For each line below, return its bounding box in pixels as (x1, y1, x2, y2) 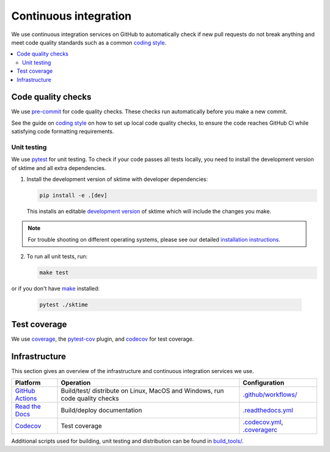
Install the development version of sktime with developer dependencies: (26, 176, 208, 183)
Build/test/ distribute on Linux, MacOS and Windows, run (61, 387, 224, 395)
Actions (15, 395, 37, 402)
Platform (15, 379, 41, 387)
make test (39, 269, 69, 276)
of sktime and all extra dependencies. (11, 164, 106, 171)
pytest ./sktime (39, 302, 89, 308)
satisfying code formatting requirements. (11, 128, 114, 135)
